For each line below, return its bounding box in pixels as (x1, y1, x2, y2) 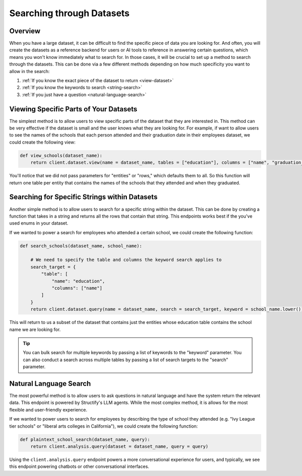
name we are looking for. (9, 326, 61, 332)
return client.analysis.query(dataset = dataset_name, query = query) (30, 443, 209, 449)
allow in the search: (9, 68, 50, 74)
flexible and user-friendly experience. (9, 406, 88, 413)
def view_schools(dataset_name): (20, 153, 103, 158)
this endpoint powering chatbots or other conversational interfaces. (9, 463, 149, 469)
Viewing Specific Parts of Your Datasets (9, 105, 137, 113)
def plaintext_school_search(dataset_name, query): (20, 436, 150, 442)
